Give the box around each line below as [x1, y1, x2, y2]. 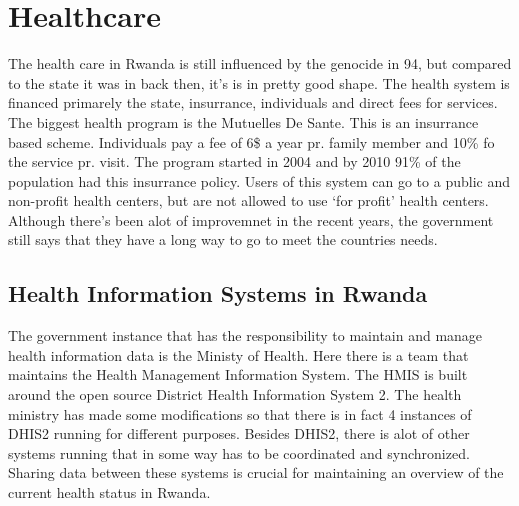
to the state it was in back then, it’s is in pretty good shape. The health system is [8, 72, 510, 93]
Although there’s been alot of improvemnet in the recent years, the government [8, 209, 494, 230]
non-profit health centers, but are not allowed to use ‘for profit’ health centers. [8, 190, 489, 211]
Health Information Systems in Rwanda [8, 278, 428, 309]
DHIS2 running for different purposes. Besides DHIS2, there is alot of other [8, 423, 470, 444]
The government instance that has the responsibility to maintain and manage [8, 325, 483, 346]
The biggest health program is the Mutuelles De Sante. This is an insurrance [8, 111, 479, 132]
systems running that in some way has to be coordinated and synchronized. [8, 442, 470, 463]
